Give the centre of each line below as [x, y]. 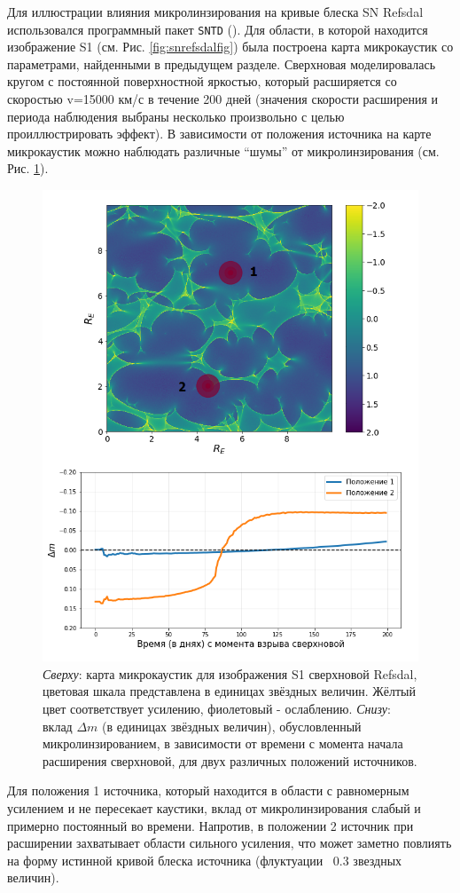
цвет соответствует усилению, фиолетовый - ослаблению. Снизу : [217, 709]
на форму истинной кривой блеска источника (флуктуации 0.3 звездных [205, 860]
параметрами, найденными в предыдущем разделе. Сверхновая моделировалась [222, 63]
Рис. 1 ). [28, 168]
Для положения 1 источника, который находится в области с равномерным [208, 790]
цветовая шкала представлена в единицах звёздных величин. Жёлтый [229, 691]
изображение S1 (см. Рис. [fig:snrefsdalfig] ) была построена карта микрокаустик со [230, 47]
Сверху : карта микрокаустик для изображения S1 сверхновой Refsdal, [230, 673]
